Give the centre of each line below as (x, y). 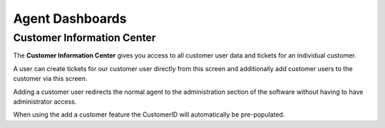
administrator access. (45, 101)
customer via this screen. (50, 79)
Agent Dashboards (70, 18)
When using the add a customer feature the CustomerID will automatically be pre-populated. (149, 114)
